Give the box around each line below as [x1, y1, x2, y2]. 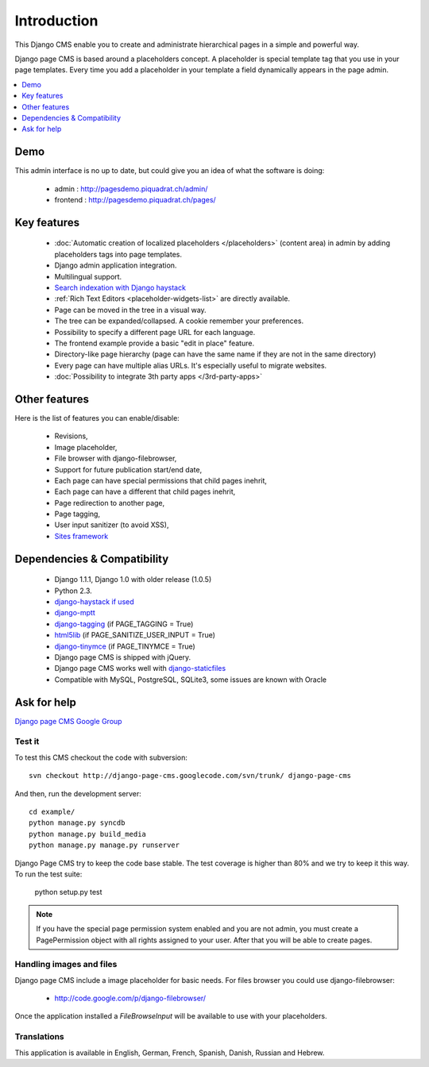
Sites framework [54, 531, 109, 541]
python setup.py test [34, 888, 102, 897]
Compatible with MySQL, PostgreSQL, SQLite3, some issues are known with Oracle [54, 675, 327, 684]
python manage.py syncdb [29, 819, 126, 827]
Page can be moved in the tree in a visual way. [54, 305, 207, 314]
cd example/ [29, 807, 75, 817]
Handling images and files [14, 959, 118, 970]
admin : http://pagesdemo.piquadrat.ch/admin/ [54, 183, 208, 194]
